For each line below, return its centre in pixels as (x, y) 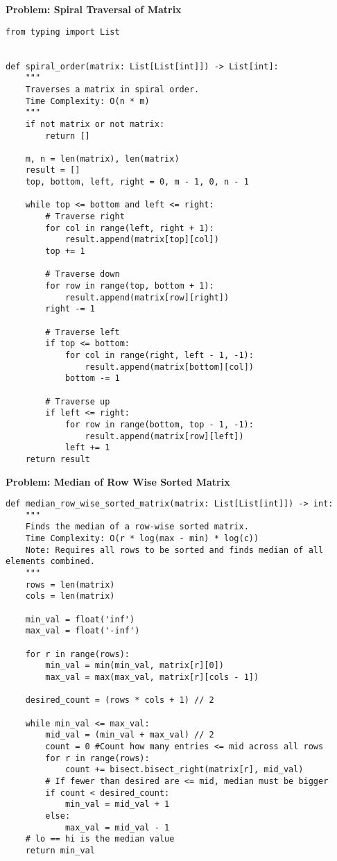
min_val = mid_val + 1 (117, 804)
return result (58, 459)
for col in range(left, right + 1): (130, 228)
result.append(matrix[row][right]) (147, 297)
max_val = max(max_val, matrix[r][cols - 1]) (152, 677)
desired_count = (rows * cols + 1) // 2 (120, 700)
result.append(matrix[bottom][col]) (169, 367)
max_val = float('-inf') (83, 631)
